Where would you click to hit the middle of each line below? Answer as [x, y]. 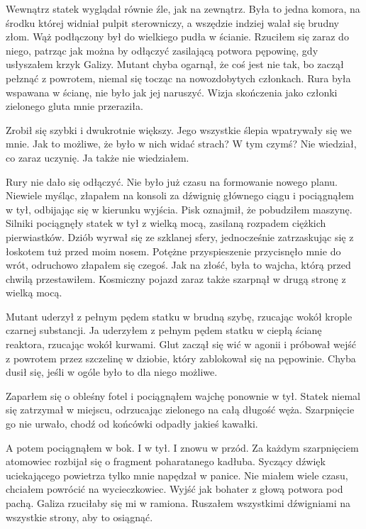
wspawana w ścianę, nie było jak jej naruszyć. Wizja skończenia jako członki [172, 92]
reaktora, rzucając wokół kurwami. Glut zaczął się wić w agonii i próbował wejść [181, 344]
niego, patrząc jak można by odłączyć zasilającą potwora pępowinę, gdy [162, 50]
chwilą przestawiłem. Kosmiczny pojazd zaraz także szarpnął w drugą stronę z [176, 278]
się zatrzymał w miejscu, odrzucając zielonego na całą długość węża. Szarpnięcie [180, 410]
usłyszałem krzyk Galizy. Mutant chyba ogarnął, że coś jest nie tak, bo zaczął [175, 64]
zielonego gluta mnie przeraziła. [74, 106]
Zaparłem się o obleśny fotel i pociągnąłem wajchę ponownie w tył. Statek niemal [183, 395]
